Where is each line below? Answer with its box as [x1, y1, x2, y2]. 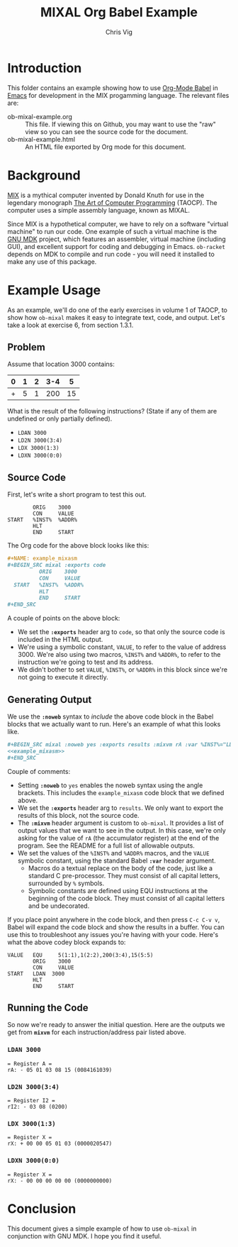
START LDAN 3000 [7, 970, 65, 977]
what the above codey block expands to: [7, 938, 126, 946]
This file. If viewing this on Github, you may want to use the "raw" [25, 120, 216, 128]
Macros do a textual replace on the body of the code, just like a [28, 863, 213, 872]
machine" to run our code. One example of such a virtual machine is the [7, 227, 217, 235]
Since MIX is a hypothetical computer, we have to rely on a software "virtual [7, 219, 229, 228]
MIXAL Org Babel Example [40, 4, 198, 21]
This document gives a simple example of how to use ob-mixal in [7, 1224, 197, 1233]
